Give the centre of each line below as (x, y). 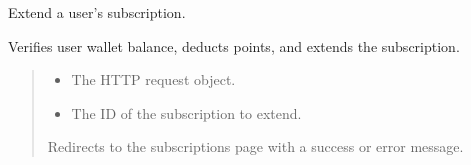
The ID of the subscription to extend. (186, 112)
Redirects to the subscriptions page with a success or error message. (255, 146)
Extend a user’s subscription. (97, 12)
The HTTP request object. (153, 79)
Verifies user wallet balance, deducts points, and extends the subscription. (234, 45)
